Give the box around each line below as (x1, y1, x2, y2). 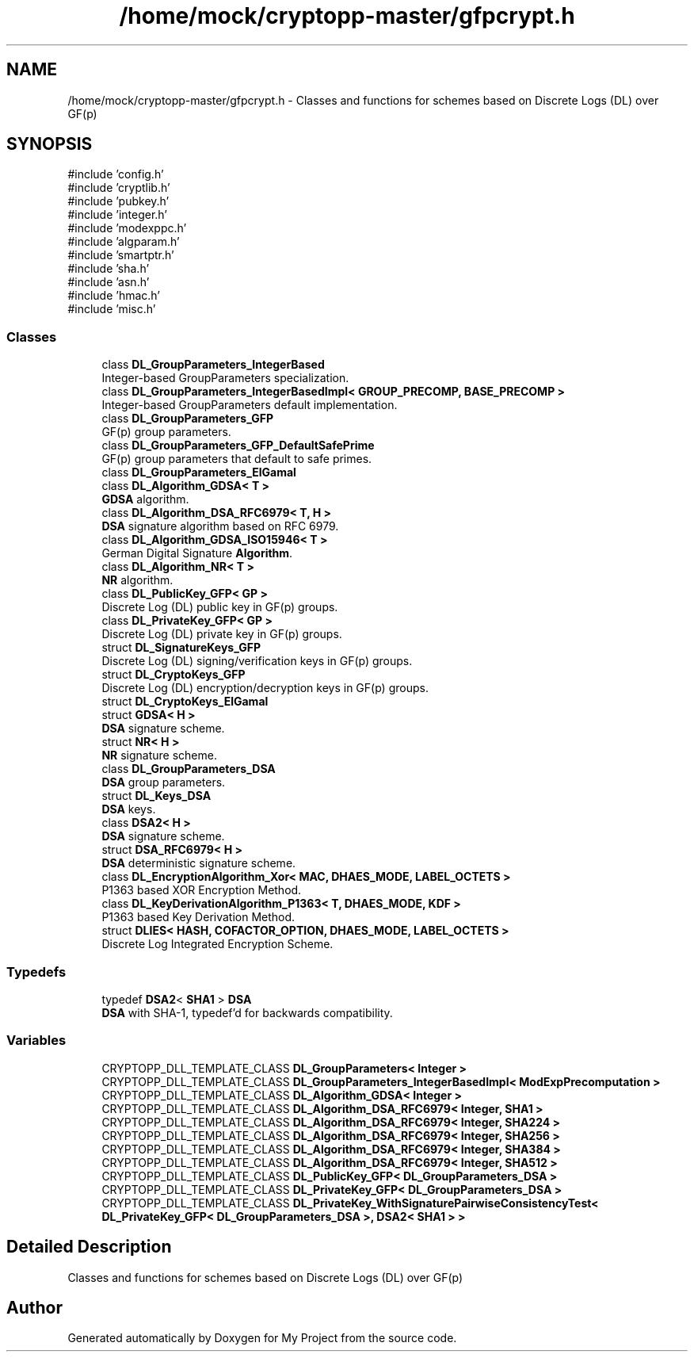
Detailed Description (6, 1237, 172, 1257)
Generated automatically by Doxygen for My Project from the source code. (67, 1331, 457, 1345)
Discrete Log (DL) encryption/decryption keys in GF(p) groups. (101, 681, 429, 695)
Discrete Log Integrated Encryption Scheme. (101, 937, 334, 951)
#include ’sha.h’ (67, 262, 150, 276)
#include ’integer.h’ (67, 208, 168, 222)
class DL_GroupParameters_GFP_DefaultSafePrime (101, 438, 375, 453)
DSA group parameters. (101, 775, 226, 790)
